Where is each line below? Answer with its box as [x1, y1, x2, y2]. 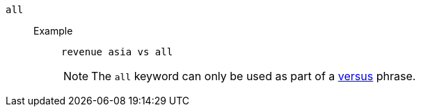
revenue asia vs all [61, 46, 173, 57]
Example [33, 25, 73, 37]
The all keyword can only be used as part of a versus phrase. [91, 69, 416, 83]
